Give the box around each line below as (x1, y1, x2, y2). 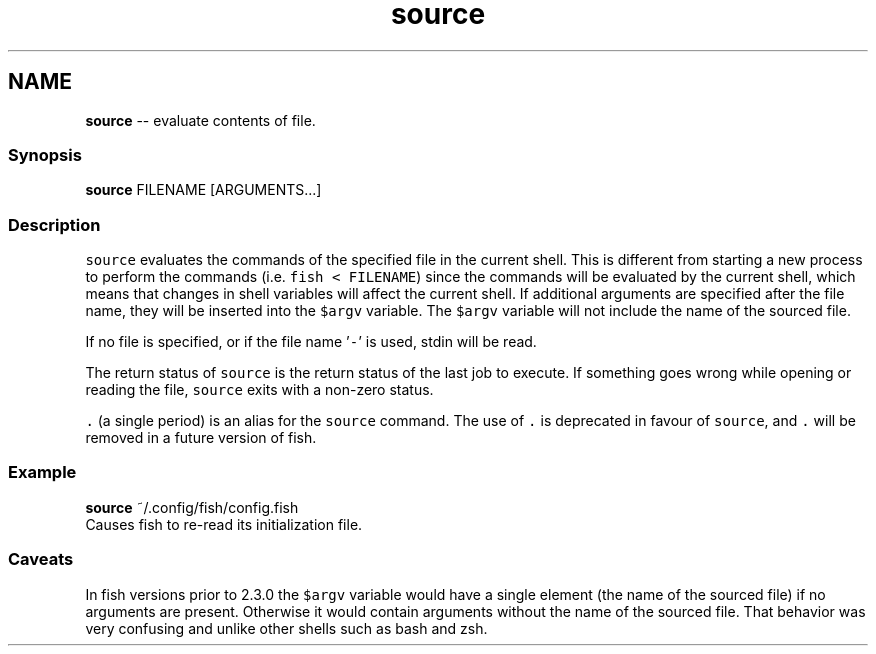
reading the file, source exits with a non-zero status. (85, 381, 434, 399)
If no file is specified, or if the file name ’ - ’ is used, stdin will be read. (85, 333, 537, 351)
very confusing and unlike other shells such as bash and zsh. (85, 619, 488, 637)
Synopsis (8, 144, 82, 165)
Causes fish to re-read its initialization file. (85, 515, 363, 533)
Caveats (8, 549, 74, 570)
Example (8, 462, 77, 483)
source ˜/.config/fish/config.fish (85, 498, 299, 516)
